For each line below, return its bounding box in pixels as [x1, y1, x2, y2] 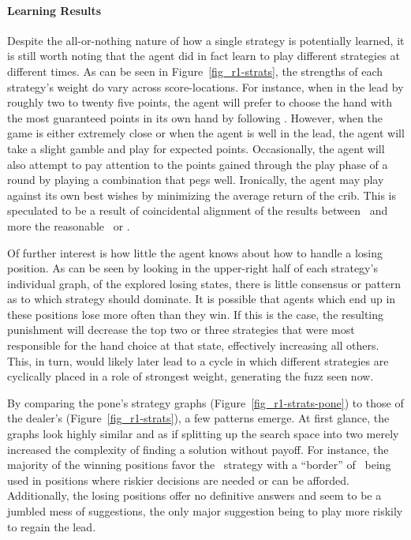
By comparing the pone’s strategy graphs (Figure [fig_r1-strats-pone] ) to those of [7, 394, 404, 411]
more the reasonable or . [7, 217, 130, 234]
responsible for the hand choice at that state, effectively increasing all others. [7, 337, 379, 354]
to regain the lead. [7, 518, 96, 534]
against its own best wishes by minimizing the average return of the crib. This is [7, 186, 396, 203]
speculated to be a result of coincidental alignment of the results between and [7, 202, 388, 219]
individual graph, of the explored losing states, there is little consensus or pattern [7, 275, 401, 291]
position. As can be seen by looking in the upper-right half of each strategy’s [7, 260, 378, 276]
